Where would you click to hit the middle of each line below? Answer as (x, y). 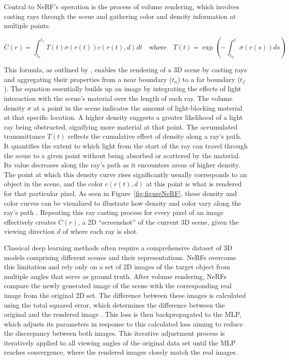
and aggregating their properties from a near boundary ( (88, 79)
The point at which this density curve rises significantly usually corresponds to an (126, 174)
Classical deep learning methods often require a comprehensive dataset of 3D (118, 247)
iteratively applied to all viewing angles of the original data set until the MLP (120, 342)
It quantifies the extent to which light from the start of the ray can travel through (126, 146)
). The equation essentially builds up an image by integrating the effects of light (123, 89)
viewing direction (29, 231)
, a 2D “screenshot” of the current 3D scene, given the (158, 221)
